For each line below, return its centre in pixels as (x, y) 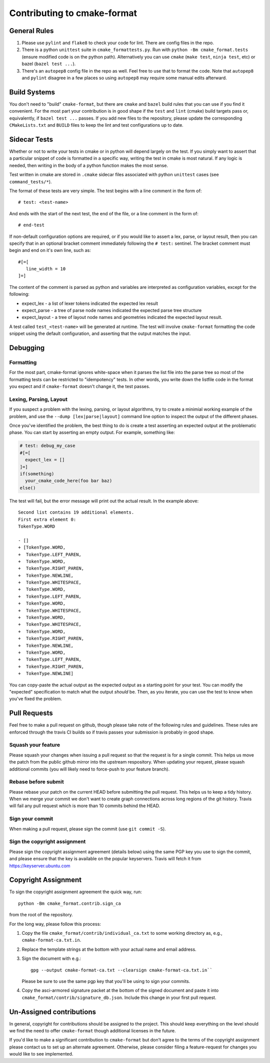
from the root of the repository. (41, 915)
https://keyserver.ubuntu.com (40, 866)
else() (28, 488)
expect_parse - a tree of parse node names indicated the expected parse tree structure (112, 310)
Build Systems (32, 92)
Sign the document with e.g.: (51, 958)
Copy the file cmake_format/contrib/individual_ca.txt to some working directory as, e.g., (122, 933)
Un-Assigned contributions (53, 1012)
